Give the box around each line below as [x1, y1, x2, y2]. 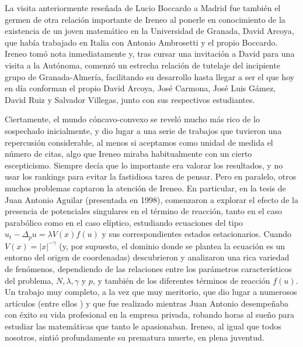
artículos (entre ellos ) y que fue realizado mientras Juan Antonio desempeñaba [5, 297, 289, 309]
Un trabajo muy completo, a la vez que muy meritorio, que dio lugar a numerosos [5, 286, 297, 298]
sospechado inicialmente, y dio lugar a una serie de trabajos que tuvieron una [5, 124, 282, 136]
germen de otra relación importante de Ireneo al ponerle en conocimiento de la [5, 13, 285, 25]
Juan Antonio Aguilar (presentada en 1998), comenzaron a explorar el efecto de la [5, 193, 298, 205]
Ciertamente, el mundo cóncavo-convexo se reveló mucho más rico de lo [5, 113, 260, 125]
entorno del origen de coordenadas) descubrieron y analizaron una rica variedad [5, 251, 290, 263]
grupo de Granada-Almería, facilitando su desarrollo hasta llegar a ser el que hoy [5, 70, 295, 83]
